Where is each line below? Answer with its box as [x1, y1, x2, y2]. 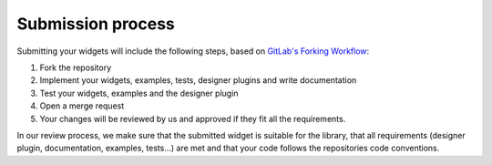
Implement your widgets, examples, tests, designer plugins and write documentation [39, 75, 357, 86]
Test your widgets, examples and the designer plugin [39, 88, 239, 98]
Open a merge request [39, 100, 125, 111]
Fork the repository [39, 62, 112, 73]
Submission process [16, 14, 175, 34]
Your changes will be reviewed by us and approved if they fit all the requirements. [39, 113, 346, 124]
